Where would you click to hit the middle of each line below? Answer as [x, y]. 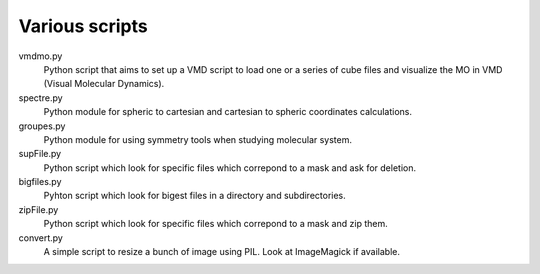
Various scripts [83, 26]
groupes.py [42, 126]
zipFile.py [38, 209]
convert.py [41, 237]
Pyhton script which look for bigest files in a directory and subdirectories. [195, 196]
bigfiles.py [40, 182]
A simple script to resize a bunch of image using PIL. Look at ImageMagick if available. [221, 252]
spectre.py [41, 97]
